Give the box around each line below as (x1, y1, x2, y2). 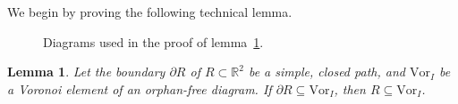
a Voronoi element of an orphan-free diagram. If (7, 79, 272, 98)
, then (334, 79, 366, 98)
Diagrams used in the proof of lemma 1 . (43, 32, 264, 51)
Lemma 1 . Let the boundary (7, 62, 165, 81)
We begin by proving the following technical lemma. (7, 3, 293, 20)
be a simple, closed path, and (248, 62, 405, 81)
